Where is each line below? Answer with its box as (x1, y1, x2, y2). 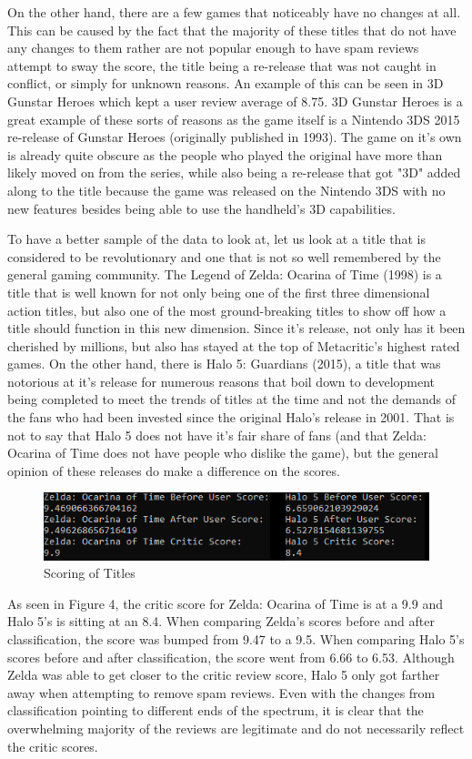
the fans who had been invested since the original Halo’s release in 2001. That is (7, 408, 455, 427)
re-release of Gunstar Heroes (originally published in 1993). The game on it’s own (7, 127, 462, 147)
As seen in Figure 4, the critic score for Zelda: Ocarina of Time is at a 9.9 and (7, 593, 443, 612)
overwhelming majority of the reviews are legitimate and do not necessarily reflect (7, 718, 465, 737)
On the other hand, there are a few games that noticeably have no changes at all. (7, 3, 461, 21)
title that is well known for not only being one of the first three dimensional (7, 282, 430, 301)
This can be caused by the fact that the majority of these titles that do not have (7, 20, 457, 39)
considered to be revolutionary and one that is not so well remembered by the (7, 247, 441, 266)
